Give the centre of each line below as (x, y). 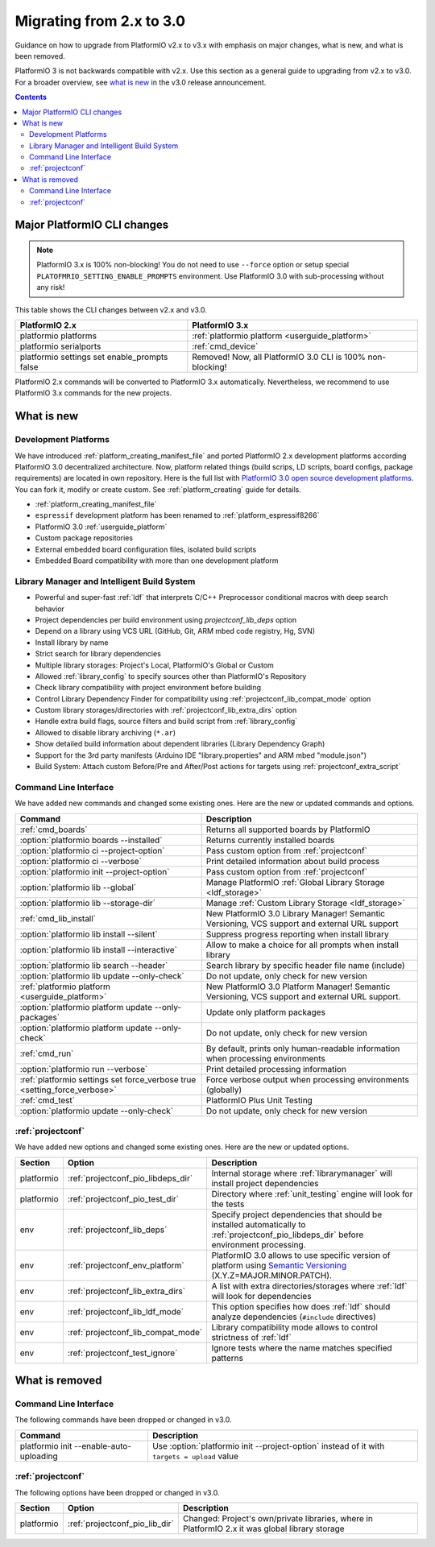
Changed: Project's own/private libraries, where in (278, 1519)
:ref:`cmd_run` (47, 1053)
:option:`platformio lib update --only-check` (102, 976)
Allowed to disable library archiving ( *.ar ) (106, 732)
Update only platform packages (266, 1012)
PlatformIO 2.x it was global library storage (264, 1528)
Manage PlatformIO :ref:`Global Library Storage (295, 882)
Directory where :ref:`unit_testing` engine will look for (312, 1193)
